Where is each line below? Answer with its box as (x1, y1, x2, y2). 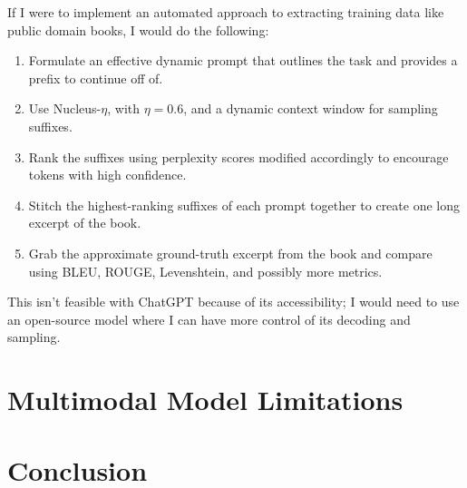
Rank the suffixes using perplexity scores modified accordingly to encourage (28, 147, 449, 166)
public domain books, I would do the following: (7, 20, 269, 39)
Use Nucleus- (28, 99, 102, 118)
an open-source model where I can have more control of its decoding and (7, 309, 411, 328)
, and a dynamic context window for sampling (183, 99, 438, 118)
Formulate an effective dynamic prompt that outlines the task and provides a (28, 51, 458, 70)
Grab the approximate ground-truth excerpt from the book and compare (28, 243, 433, 262)
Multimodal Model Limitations (7, 381, 404, 418)
